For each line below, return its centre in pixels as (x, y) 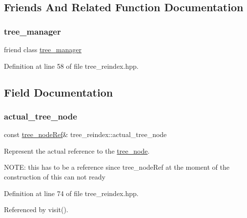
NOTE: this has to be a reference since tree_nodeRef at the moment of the (117, 167)
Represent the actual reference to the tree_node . (77, 150)
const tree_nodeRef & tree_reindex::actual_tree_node (85, 134)
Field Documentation (59, 92)
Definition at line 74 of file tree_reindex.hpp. (71, 193)
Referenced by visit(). (36, 209)
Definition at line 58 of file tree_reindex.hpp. (71, 66)
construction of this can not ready (55, 176)
